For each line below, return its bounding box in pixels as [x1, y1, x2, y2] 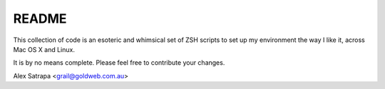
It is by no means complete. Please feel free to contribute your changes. [13, 58, 225, 67]
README [13, 11, 67, 26]
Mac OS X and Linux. [13, 45, 75, 53]
